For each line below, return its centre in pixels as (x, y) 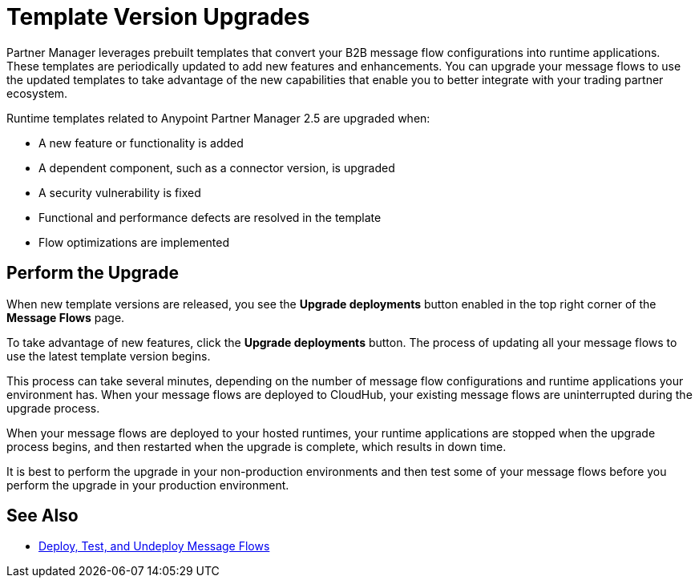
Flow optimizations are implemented (134, 242)
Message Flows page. (66, 317)
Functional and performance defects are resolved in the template (210, 217)
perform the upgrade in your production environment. (148, 485)
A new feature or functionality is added (141, 143)
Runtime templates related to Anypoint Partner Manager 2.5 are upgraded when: (218, 118)
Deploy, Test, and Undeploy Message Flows (154, 546)
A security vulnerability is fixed (120, 192)
